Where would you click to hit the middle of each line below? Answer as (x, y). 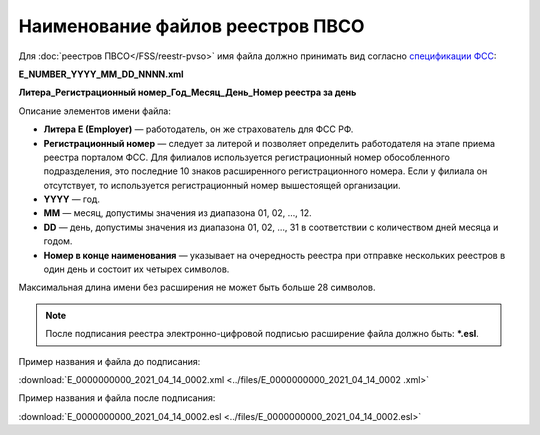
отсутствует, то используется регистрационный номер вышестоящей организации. (222, 185)
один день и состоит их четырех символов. (136, 269)
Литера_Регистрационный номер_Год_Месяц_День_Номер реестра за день (187, 92)
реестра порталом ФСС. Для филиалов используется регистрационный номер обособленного (246, 157)
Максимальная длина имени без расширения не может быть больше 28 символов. (197, 287)
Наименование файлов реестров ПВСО (191, 26)
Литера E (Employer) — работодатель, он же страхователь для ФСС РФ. (198, 129)
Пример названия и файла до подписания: (109, 361)
